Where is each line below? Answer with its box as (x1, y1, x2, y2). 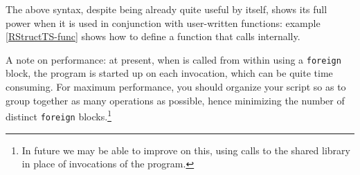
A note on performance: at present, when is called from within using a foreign (6, 52, 341, 66)
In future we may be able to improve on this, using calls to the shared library (21, 142, 350, 157)
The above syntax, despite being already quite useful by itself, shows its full (6, 2, 327, 16)
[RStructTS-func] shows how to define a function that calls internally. (6, 29, 300, 44)
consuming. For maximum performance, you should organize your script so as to (6, 80, 346, 94)
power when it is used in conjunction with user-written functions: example (6, 15, 321, 30)
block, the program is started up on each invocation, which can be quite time (6, 66, 333, 80)
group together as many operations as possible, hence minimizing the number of (6, 93, 345, 107)
